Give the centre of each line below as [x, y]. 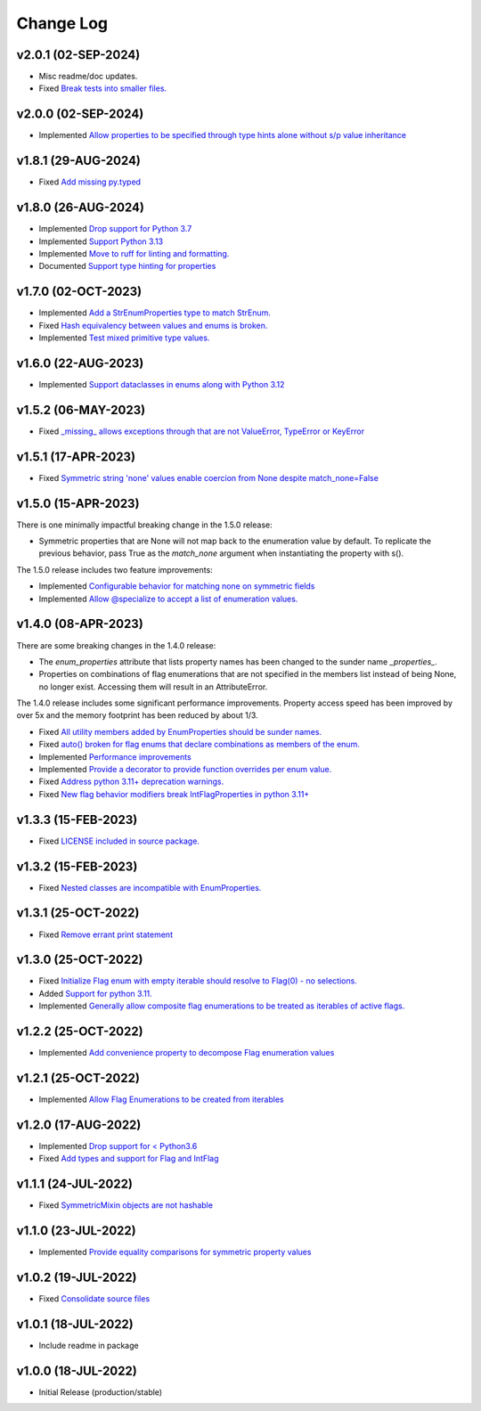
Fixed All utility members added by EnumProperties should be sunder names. [180, 731]
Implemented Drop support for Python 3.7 [115, 229]
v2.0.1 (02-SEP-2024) [78, 55]
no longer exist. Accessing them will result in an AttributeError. [153, 687]
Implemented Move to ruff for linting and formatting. [134, 253]
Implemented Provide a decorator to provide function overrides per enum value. [185, 770]
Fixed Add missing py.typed [90, 182]
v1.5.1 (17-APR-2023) [76, 457]
